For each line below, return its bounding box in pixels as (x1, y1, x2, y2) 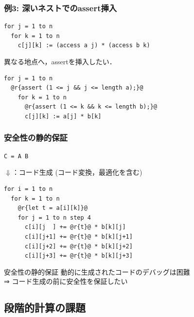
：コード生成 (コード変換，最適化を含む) (12, 167, 142, 177)
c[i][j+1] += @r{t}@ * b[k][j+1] (24, 233, 133, 240)
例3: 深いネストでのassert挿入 (4, 1, 117, 14)
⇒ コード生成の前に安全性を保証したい (4, 276, 128, 286)
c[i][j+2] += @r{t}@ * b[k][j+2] (24, 242, 133, 250)
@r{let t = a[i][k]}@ (18, 205, 88, 212)
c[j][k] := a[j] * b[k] (24, 112, 102, 120)
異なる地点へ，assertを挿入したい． (4, 56, 116, 66)
